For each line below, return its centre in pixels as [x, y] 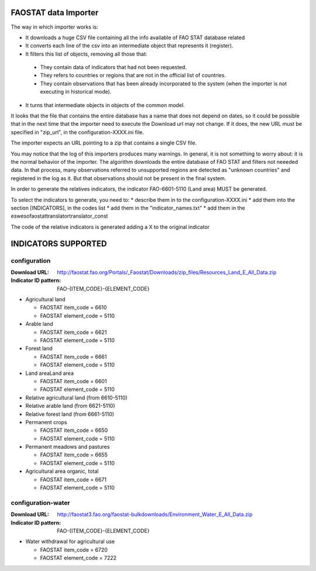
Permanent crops [46, 422]
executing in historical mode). [76, 92]
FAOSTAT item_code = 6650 [74, 431]
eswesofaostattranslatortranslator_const [59, 216]
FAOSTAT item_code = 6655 [74, 455]
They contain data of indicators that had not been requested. [114, 67]
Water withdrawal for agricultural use [70, 542]
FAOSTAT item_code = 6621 [73, 332]
